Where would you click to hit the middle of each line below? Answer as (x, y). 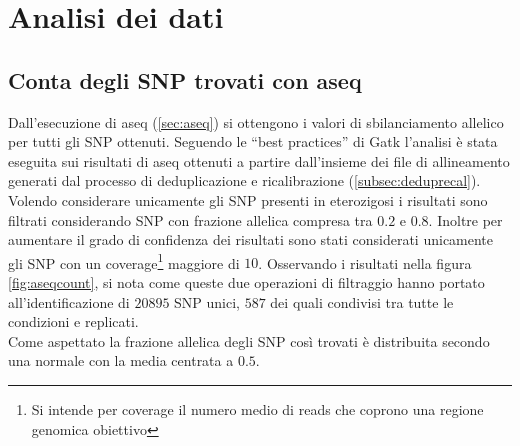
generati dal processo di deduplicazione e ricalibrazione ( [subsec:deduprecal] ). (244, 180)
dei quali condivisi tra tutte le (362, 301)
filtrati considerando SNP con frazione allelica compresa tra (190, 219)
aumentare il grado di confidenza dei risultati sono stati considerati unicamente (251, 239)
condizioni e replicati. (73, 321)
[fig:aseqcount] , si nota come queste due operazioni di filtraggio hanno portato (246, 281)
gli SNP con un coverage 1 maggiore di (124, 261)
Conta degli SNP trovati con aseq (185, 79)
